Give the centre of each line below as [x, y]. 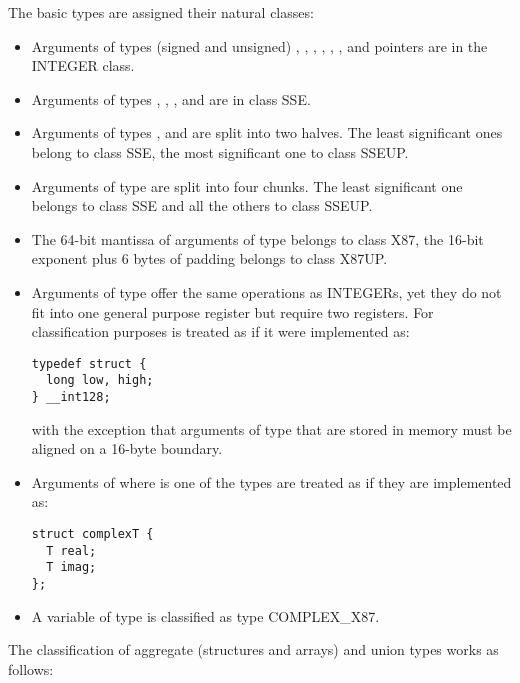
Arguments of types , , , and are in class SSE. [171, 98]
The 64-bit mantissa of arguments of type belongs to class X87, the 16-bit [257, 238]
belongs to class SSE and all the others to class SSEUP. [202, 205]
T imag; [71, 567]
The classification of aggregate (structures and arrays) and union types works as [253, 649]
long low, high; [100, 380]
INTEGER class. [83, 65]
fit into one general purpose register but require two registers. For [232, 311]
